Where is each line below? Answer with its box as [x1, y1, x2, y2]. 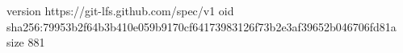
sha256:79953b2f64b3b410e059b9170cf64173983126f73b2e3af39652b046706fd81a [6, 18, 397, 35]
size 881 [6, 34, 45, 51]
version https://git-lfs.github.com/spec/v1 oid [6, 2, 234, 18]
